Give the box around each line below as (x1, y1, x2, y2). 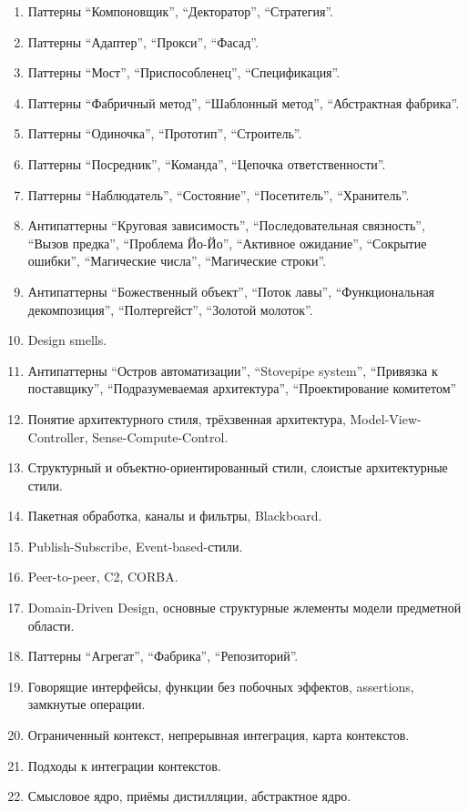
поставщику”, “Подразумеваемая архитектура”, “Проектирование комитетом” (27, 379, 457, 398)
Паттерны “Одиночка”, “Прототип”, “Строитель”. (27, 124, 302, 143)
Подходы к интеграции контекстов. (27, 755, 221, 775)
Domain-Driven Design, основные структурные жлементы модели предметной (27, 598, 462, 617)
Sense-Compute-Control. (92, 427, 229, 446)
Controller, (27, 427, 88, 446)
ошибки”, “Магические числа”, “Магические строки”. (27, 251, 327, 270)
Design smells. (27, 330, 107, 350)
